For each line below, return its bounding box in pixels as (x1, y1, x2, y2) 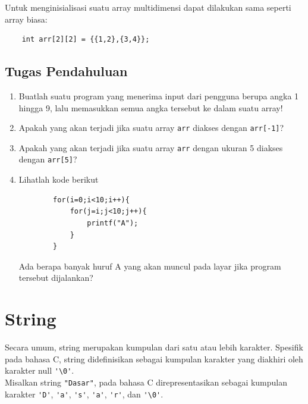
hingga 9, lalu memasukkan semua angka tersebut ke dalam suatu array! (18, 101, 283, 114)
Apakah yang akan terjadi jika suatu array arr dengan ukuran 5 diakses (18, 141, 283, 154)
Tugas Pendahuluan (5, 62, 128, 80)
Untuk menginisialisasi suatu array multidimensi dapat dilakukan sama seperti (5, 1, 291, 13)
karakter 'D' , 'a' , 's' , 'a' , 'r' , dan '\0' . (5, 387, 164, 400)
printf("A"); (87, 218, 139, 227)
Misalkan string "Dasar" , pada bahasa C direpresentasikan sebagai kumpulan (5, 375, 288, 388)
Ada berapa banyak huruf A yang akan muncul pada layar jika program (18, 259, 281, 272)
